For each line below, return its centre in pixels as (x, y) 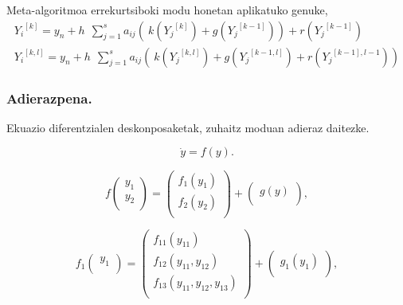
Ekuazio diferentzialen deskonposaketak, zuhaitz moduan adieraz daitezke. (188, 127)
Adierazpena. (49, 98)
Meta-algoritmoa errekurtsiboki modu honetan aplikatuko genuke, (167, 10)
